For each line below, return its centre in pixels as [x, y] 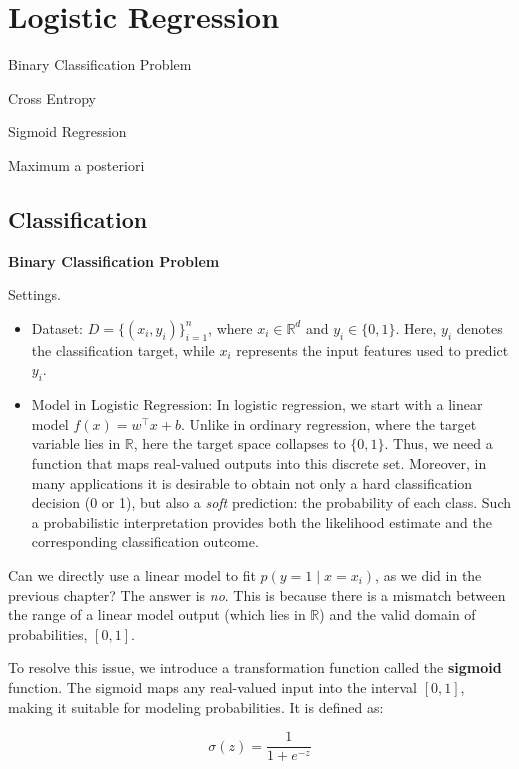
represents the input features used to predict [372, 349]
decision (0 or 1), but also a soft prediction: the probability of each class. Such [271, 502]
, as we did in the [428, 575]
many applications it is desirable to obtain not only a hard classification [252, 482]
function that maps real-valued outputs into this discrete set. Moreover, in [259, 463]
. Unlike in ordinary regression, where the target [329, 423]
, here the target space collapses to [239, 443]
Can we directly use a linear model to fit [132, 575]
